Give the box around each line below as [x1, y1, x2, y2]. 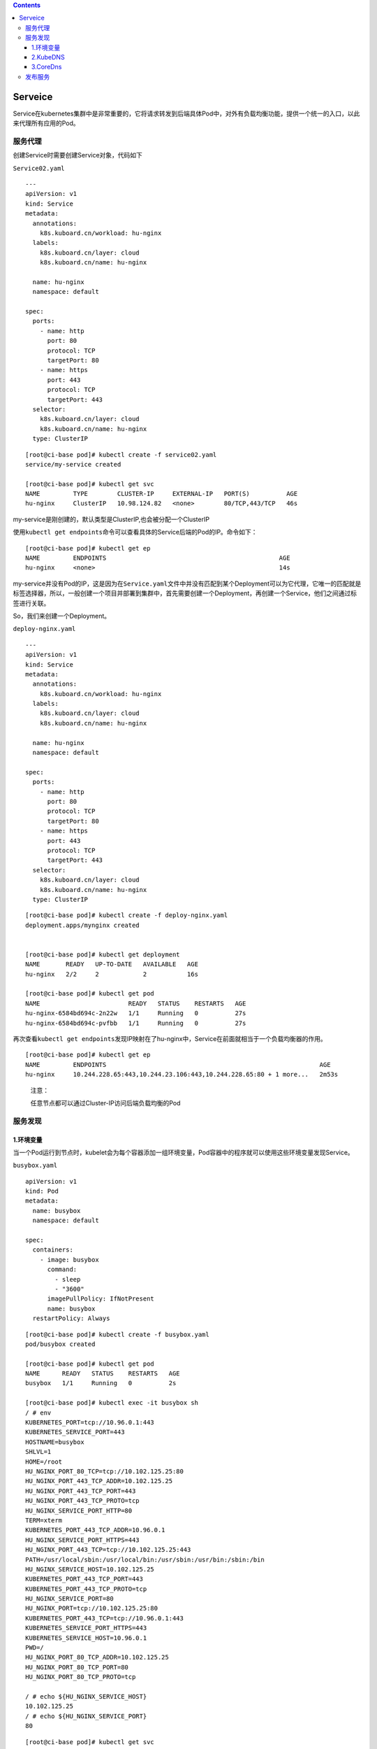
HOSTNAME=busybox [25, 1438, 84, 1446]
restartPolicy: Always [32, 1315, 110, 1322]
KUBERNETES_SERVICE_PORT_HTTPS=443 [25, 1624, 147, 1632]
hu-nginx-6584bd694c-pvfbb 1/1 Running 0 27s [25, 1019, 246, 1027]
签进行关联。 [13, 599, 50, 607]
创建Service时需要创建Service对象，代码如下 [13, 151, 143, 160]
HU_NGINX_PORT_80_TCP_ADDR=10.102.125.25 [25, 1653, 169, 1662]
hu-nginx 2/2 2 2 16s [25, 970, 199, 978]
